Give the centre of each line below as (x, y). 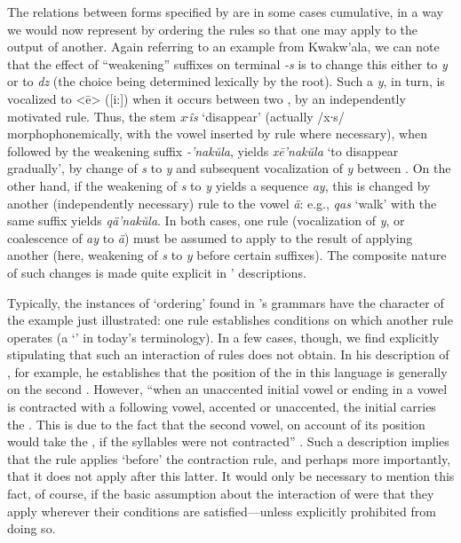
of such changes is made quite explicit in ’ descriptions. (157, 272)
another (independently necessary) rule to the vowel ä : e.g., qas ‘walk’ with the (222, 203)
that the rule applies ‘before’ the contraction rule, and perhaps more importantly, (229, 458)
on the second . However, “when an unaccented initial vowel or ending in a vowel (227, 389)
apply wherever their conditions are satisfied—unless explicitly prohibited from (222, 511)
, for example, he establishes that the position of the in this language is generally (227, 371)
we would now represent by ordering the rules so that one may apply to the (213, 29)
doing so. (32, 528)
